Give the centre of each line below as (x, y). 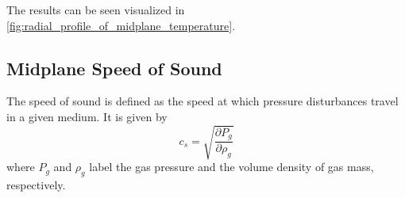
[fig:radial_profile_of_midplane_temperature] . (121, 25)
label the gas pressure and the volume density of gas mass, (231, 167)
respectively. (36, 184)
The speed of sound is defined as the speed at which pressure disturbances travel (202, 101)
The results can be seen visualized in (96, 10)
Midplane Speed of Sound (114, 68)
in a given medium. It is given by (87, 116)
